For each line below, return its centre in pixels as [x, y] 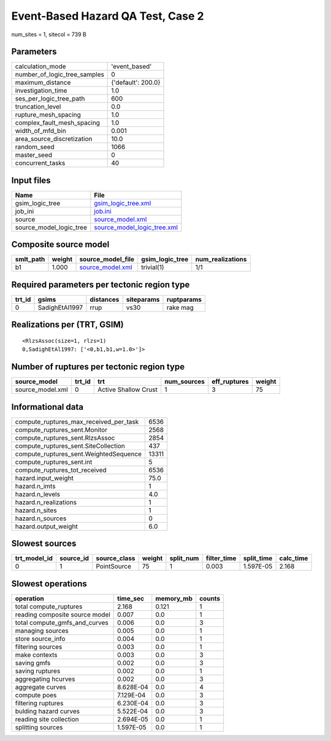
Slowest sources [44, 544]
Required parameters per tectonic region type [101, 284]
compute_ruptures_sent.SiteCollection [70, 446]
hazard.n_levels [38, 494]
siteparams [143, 299]
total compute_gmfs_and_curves [62, 623]
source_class [116, 558]
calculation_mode [41, 66]
